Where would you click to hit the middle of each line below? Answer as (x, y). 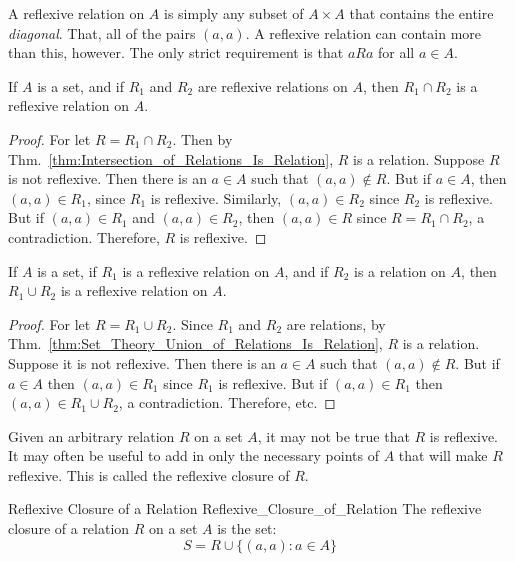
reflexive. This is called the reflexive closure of (149, 474)
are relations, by (336, 323)
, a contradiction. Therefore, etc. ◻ (227, 402)
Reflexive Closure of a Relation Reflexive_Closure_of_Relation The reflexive (245, 508)
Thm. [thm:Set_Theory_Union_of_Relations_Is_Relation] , (195, 343)
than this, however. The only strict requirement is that (176, 52)
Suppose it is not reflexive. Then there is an (142, 362)
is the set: (247, 528)
